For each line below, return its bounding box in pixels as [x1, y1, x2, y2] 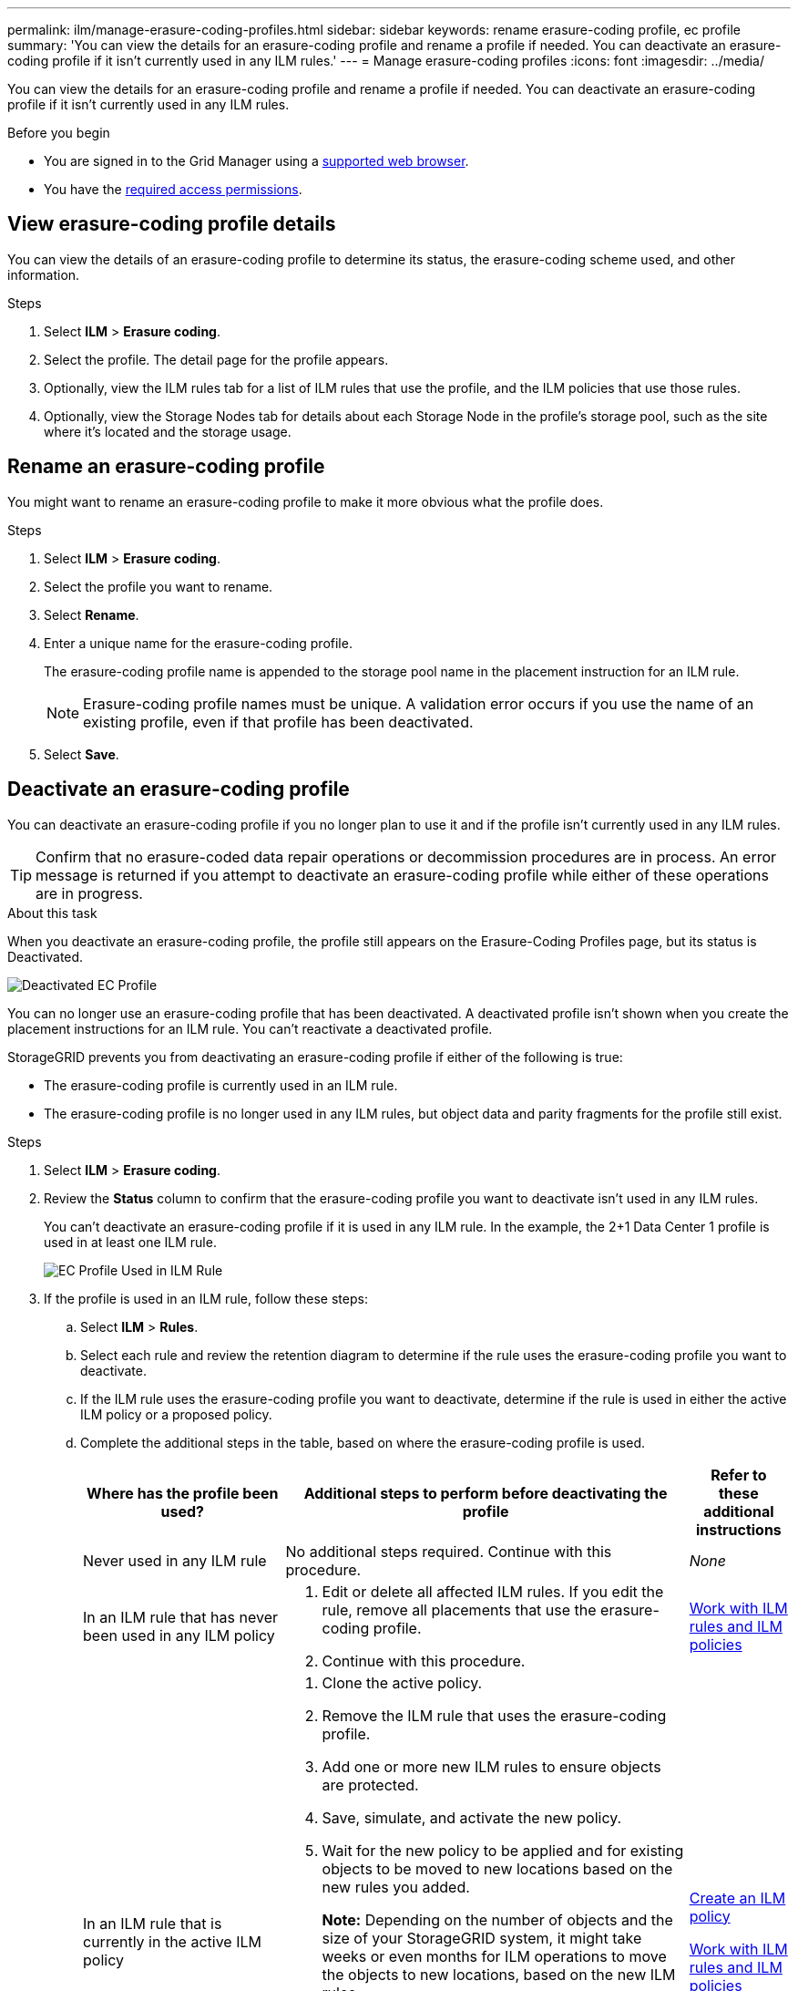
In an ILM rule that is [83, 1914, 222, 1933]
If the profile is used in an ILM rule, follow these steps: [44, 1290, 368, 1306]
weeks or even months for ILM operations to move [322, 1946, 667, 1965]
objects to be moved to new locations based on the [322, 1859, 673, 1878]
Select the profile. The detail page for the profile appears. [44, 351, 389, 367]
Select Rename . [44, 606, 139, 623]
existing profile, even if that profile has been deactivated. [83, 712, 474, 731]
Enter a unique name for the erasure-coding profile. [44, 634, 353, 651]
